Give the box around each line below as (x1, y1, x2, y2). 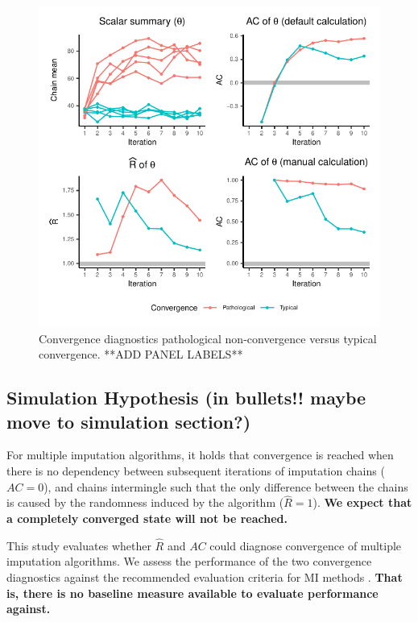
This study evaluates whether (6, 537, 151, 554)
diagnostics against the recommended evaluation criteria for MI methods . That (6, 569, 403, 586)
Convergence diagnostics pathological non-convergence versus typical (39, 330, 377, 346)
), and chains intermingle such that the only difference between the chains (43, 478, 408, 495)
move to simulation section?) (6, 408, 251, 433)
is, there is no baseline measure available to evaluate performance (6, 584, 379, 601)
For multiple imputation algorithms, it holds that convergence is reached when (6, 446, 394, 463)
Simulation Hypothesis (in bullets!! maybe (6, 385, 366, 410)
